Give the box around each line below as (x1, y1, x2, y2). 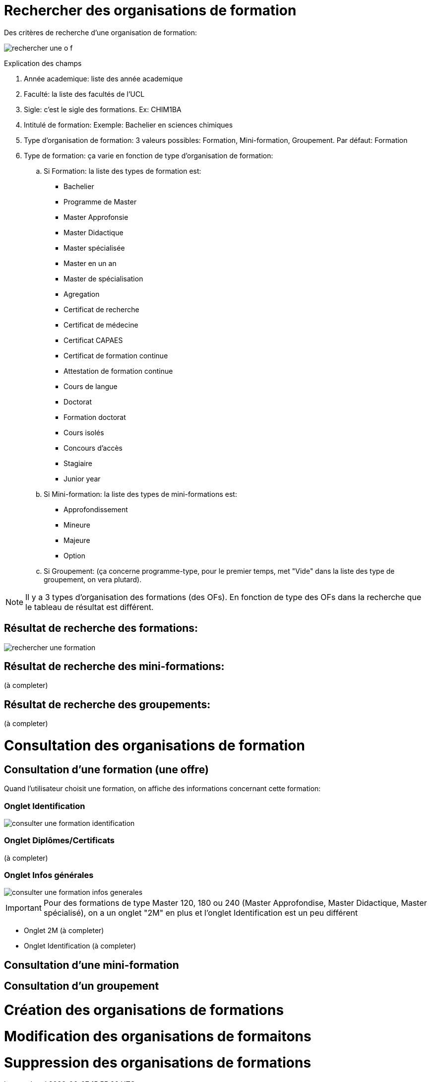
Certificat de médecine (63, 320, 138, 329)
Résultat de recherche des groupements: (4, 698, 211, 711)
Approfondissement (63, 505, 128, 514)
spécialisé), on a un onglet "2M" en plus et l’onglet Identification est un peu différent (43, 908, 358, 918)
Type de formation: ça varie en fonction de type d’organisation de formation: (24, 151, 273, 160)
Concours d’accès (63, 443, 123, 452)
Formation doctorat (63, 412, 126, 421)
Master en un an (63, 259, 117, 268)
